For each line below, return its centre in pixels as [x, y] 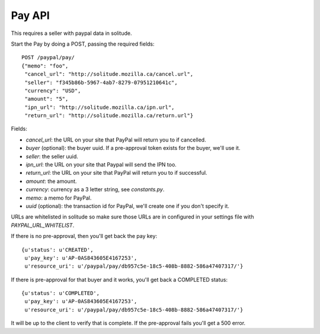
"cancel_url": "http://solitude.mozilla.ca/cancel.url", [109, 74]
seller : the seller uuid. [52, 156]
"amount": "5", [47, 99]
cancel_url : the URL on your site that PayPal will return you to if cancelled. [116, 140]
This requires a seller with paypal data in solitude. [71, 33]
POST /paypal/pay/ [48, 57]
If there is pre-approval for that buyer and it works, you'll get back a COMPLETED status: [119, 280]
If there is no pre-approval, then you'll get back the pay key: [84, 236]
